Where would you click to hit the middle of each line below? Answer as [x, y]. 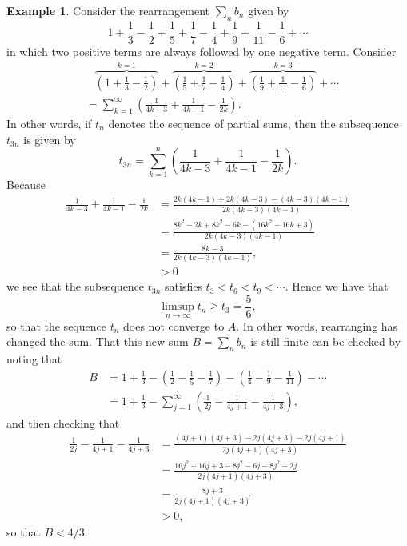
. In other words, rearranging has [317, 325]
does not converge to [174, 325]
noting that [34, 358]
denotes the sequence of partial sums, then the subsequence [253, 123]
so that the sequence [56, 325]
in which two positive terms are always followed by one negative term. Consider [202, 51]
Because [26, 185]
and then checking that [63, 422]
